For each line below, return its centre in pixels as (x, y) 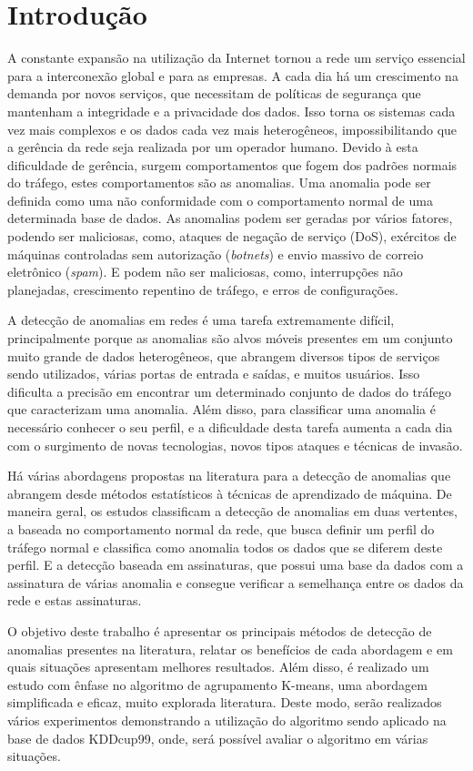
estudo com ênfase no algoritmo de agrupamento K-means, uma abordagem (217, 684)
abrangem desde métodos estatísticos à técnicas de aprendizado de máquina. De (230, 493)
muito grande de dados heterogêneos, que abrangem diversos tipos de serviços (224, 355)
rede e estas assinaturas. (75, 600)
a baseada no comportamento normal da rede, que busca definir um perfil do (221, 528)
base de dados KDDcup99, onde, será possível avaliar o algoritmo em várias (218, 738)
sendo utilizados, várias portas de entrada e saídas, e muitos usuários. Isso (214, 374)
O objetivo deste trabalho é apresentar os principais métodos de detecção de (220, 630)
